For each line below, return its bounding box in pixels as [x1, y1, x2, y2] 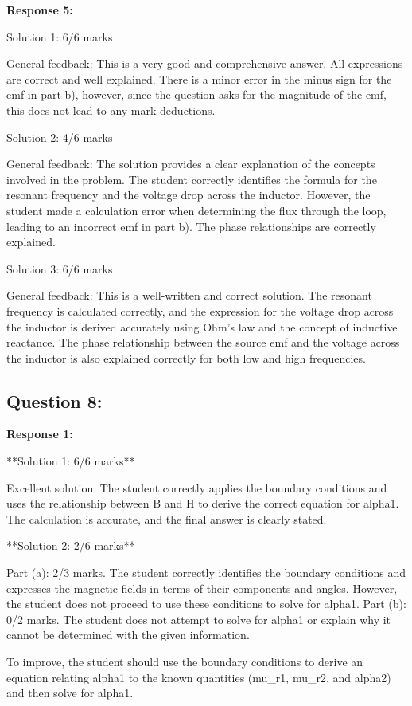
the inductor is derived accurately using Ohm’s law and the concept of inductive [6, 318, 398, 335]
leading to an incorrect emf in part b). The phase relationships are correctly [6, 218, 376, 234]
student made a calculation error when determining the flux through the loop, [6, 202, 387, 218]
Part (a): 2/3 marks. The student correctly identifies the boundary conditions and [6, 564, 406, 581]
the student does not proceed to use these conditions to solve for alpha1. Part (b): [6, 595, 406, 612]
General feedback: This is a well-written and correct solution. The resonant [6, 287, 372, 304]
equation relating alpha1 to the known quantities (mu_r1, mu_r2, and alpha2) [6, 669, 391, 685]
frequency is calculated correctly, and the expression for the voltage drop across [6, 302, 394, 319]
